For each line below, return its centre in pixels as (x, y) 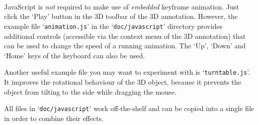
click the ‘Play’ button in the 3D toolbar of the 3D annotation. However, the (121, 16)
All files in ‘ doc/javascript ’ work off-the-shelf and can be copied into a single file (129, 108)
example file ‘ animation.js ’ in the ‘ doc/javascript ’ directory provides (113, 26)
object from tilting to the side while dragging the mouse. (90, 91)
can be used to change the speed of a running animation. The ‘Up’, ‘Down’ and (125, 46)
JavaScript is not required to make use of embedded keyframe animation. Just (122, 6)
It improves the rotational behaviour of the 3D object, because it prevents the (123, 81)
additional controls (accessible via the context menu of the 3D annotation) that (125, 36)
